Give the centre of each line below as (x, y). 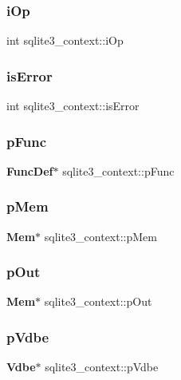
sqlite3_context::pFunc (118, 170)
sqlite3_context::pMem (100, 236)
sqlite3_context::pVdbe (102, 367)
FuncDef (30, 170)
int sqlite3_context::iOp (65, 40)
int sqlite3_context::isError (73, 106)
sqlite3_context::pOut (98, 301)
